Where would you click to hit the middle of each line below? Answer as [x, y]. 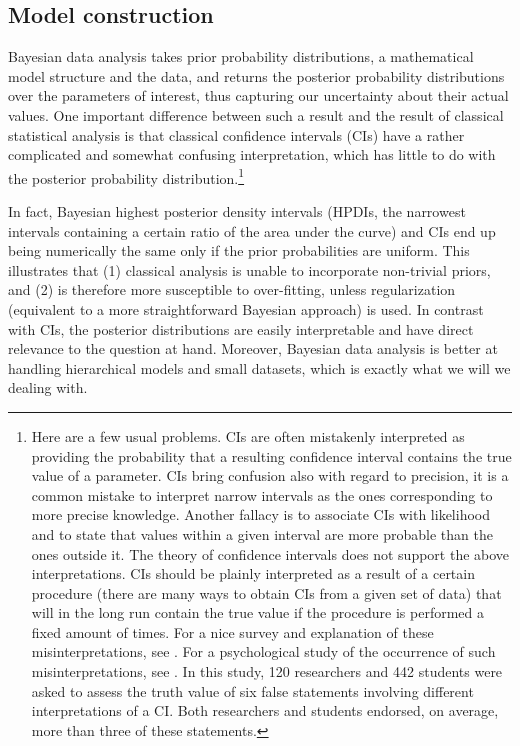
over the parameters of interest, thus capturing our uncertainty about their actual [258, 95]
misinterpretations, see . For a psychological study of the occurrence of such [263, 651]
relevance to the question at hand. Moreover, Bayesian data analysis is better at [253, 348]
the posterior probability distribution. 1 [126, 176]
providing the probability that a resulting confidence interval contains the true [271, 455]
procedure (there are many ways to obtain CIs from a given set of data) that [266, 592]
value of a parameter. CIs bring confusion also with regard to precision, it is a [270, 475]
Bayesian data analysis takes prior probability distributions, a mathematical [241, 56]
